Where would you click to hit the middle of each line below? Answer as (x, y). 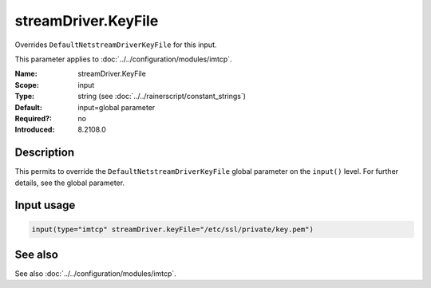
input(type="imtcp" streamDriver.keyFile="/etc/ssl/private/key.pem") (173, 229)
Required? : (33, 118)
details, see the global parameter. (70, 183)
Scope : (27, 85)
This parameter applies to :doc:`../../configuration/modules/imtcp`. (123, 59)
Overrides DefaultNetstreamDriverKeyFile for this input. (116, 45)
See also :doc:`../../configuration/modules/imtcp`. (96, 274)
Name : (26, 74)
